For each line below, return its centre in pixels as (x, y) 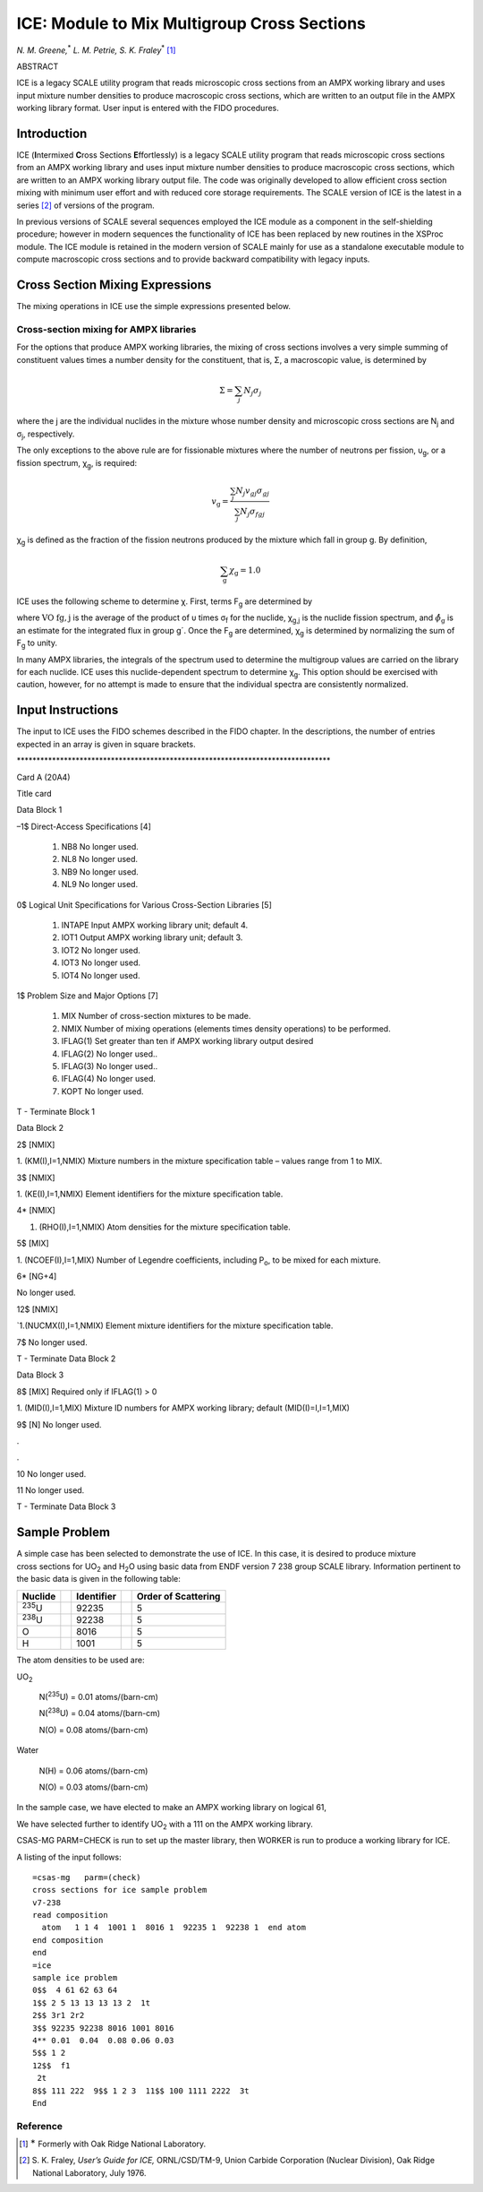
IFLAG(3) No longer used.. (110, 1066)
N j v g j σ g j (253, 491)
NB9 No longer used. (100, 872)
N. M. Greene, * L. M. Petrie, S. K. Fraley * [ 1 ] (96, 49)
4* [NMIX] (36, 1211)
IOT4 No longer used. (101, 975)
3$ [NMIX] (36, 1178)
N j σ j (252, 392)
